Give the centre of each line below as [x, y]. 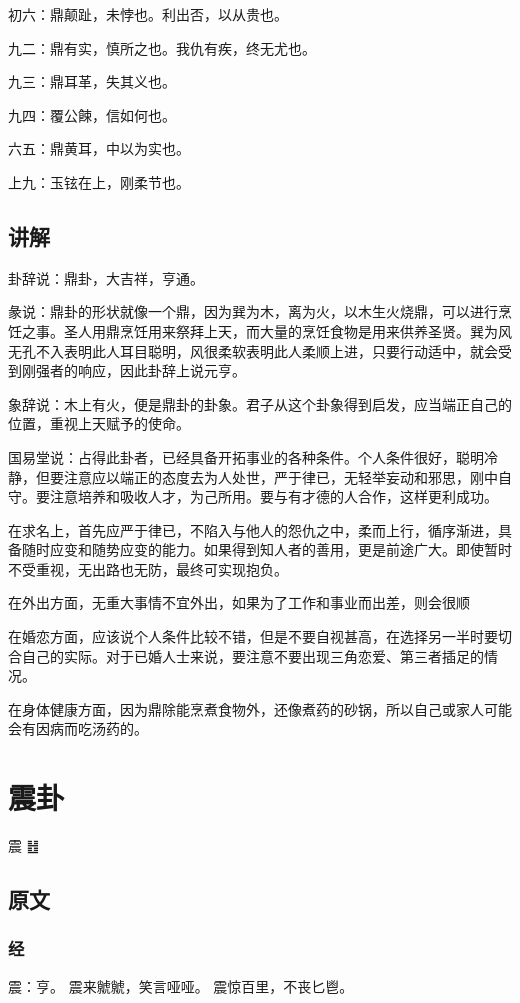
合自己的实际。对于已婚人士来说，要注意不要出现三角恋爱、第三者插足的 [246, 655]
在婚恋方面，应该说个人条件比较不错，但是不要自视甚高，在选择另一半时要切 [260, 636]
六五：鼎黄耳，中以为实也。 [99, 148]
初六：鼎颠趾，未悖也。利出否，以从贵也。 [148, 14]
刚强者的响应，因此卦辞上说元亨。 [133, 370]
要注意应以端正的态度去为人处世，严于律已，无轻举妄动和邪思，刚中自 [280, 476]
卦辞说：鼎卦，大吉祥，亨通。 [106, 277]
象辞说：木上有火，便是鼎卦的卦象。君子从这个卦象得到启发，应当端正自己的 [260, 403]
